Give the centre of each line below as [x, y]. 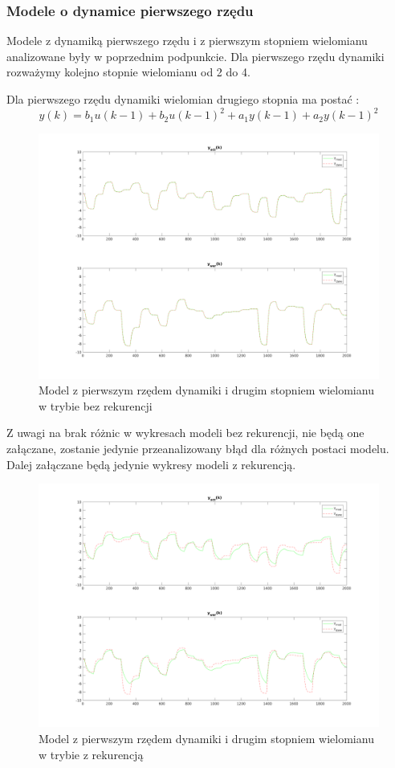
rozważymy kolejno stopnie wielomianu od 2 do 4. [128, 72]
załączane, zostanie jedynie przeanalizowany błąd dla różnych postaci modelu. [198, 449]
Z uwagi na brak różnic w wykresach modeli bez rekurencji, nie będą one [185, 433]
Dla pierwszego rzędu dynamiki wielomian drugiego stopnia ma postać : [183, 99]
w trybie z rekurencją [91, 754]
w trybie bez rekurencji [96, 405]
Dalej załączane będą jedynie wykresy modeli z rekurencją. [151, 464]
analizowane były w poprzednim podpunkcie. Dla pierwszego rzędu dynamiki [195, 56]
